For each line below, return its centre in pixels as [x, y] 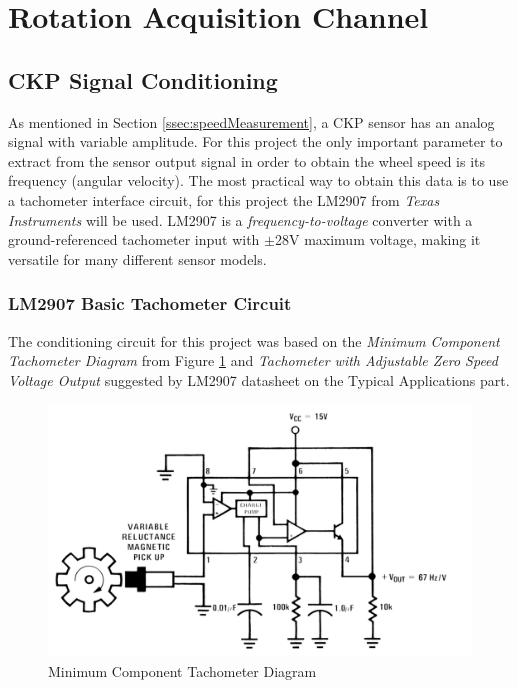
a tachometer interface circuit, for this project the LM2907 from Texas [224, 199]
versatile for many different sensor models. [137, 258]
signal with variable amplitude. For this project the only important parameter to [255, 141]
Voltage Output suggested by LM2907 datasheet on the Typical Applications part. [259, 379]
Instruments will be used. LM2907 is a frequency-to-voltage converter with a [240, 219]
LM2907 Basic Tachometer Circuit [150, 303]
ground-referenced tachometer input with [134, 239]
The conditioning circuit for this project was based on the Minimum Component [254, 340]
